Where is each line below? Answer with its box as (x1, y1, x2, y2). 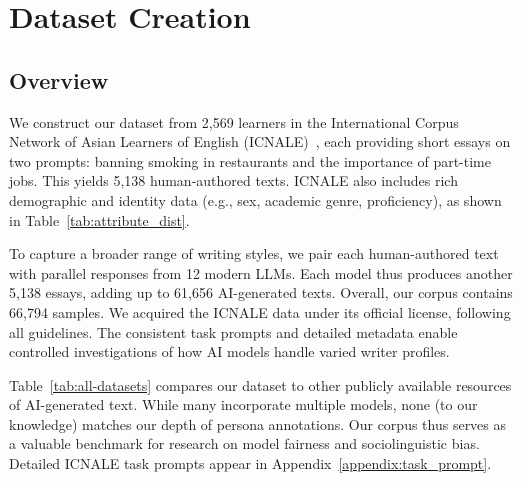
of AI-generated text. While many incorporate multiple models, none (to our (9, 394, 478, 415)
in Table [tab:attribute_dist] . (9, 209, 190, 230)
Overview (9, 64, 109, 95)
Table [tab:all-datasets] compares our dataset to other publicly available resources (9, 374, 512, 395)
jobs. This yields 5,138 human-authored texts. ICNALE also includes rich (9, 170, 458, 191)
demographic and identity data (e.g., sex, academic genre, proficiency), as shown (9, 189, 502, 210)
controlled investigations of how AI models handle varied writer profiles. (9, 341, 450, 362)
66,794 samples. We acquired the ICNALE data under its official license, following (9, 301, 511, 322)
